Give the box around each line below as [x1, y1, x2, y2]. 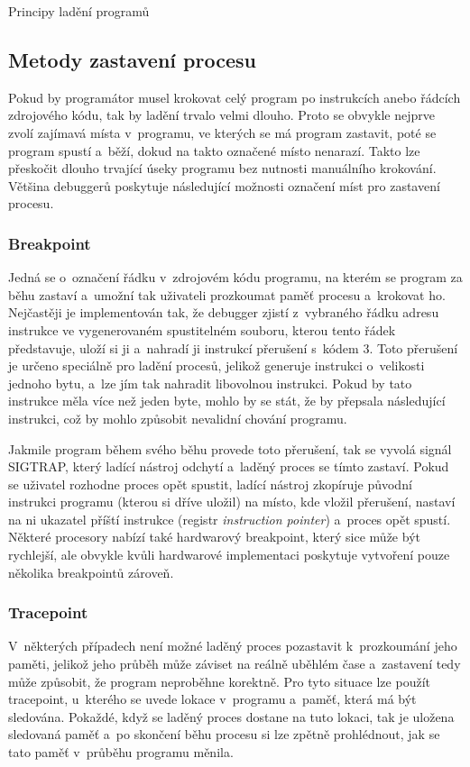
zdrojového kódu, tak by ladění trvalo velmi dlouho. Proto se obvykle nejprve [8, 105, 435, 124]
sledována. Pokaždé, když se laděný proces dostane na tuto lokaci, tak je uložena [8, 707, 455, 726]
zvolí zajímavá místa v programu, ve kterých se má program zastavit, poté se [8, 123, 437, 142]
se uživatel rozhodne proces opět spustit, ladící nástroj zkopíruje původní [8, 474, 412, 493]
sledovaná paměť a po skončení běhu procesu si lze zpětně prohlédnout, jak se [8, 725, 440, 744]
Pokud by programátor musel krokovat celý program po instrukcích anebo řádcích [8, 87, 461, 106]
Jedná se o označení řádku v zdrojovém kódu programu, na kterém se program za [8, 268, 463, 287]
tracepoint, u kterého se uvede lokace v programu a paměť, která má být [8, 689, 417, 708]
